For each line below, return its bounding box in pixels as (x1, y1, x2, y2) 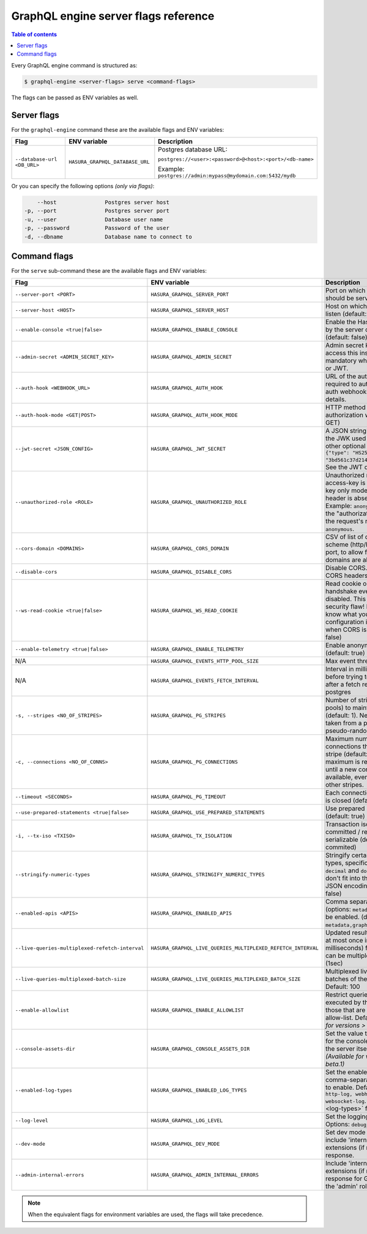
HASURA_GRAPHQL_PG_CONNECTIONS (150, 758, 238, 765)
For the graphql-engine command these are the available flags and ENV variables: (11, 126, 224, 133)
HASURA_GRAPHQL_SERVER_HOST (150, 307, 229, 313)
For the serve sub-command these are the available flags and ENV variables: (11, 267, 207, 275)
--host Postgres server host (37, 199, 169, 205)
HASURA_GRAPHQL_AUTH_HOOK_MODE (150, 411, 238, 418)
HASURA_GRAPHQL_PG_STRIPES (150, 712, 226, 718)
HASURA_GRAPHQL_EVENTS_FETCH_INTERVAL (150, 677, 259, 684)
